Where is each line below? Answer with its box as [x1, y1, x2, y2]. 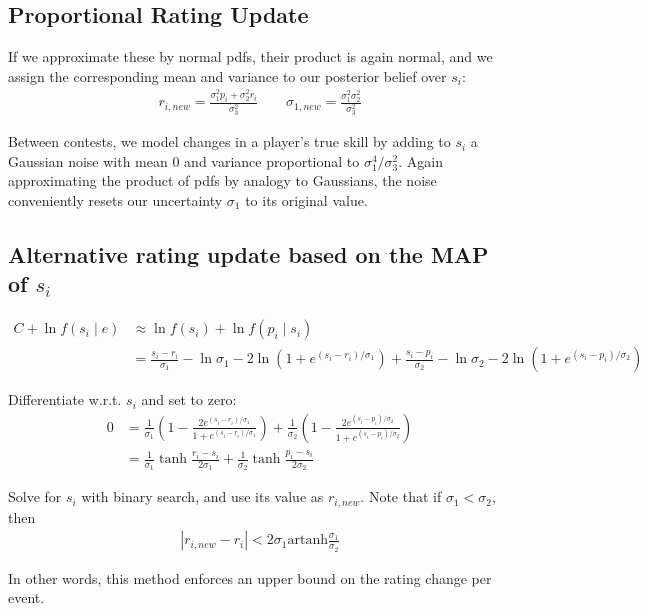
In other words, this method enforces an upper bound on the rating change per [8, 567, 492, 588]
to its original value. [245, 189, 368, 210]
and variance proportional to [184, 150, 360, 171]
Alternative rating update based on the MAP [8, 238, 489, 269]
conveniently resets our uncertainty [8, 189, 223, 210]
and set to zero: [141, 389, 237, 410]
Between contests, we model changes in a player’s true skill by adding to [8, 131, 451, 152]
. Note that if [360, 486, 442, 507]
